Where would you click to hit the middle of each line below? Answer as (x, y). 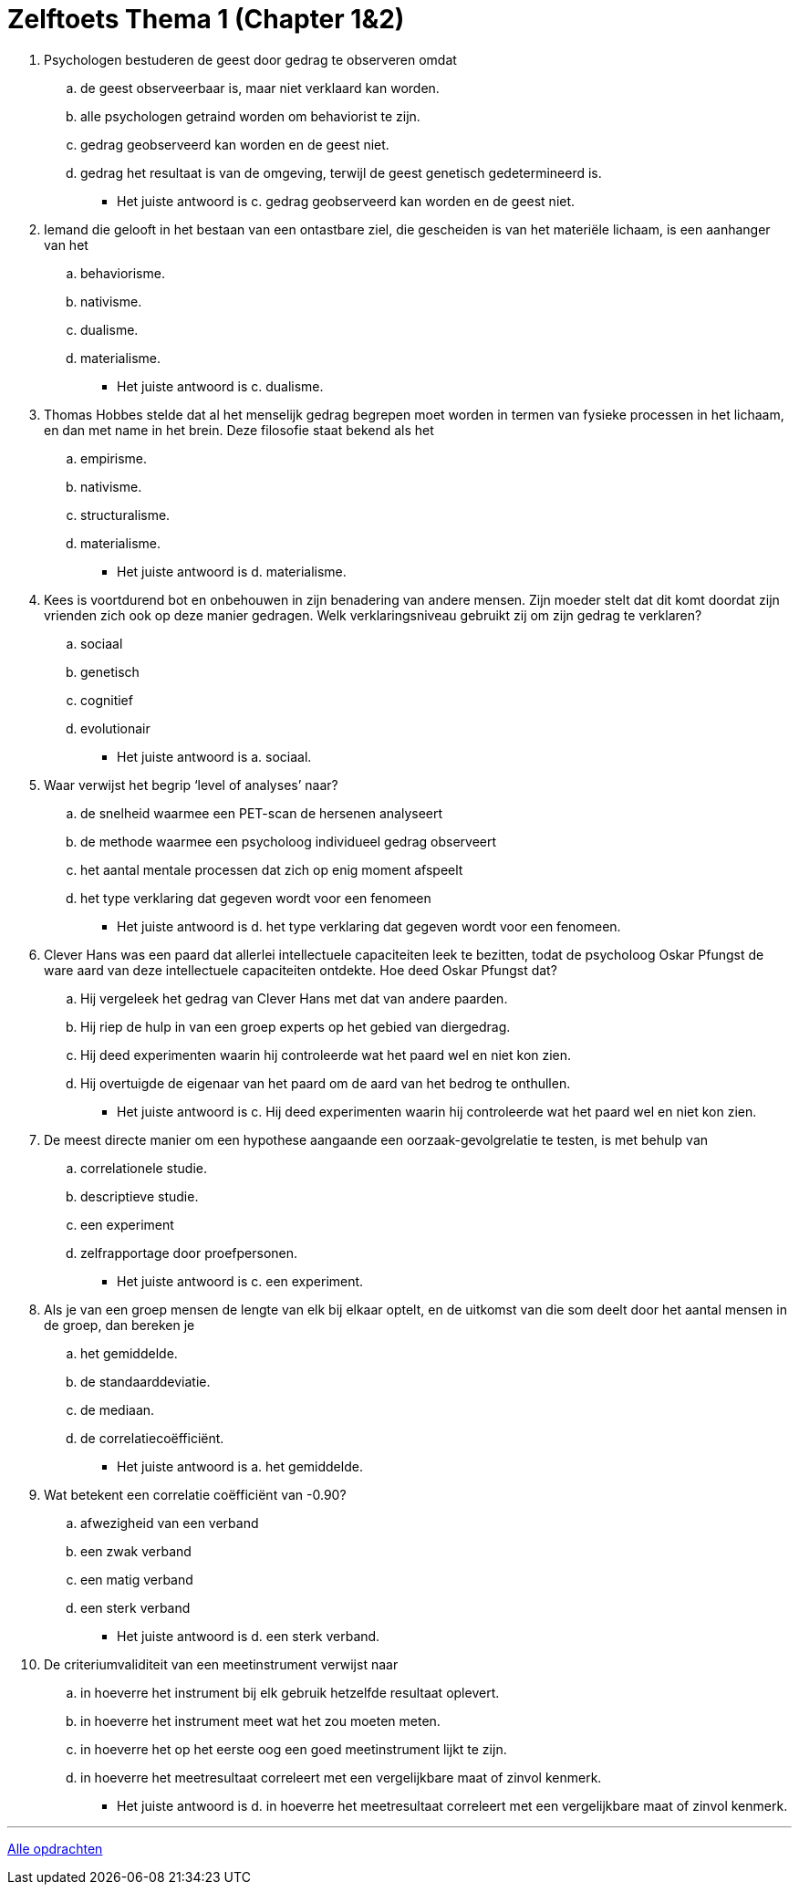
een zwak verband (136, 1551)
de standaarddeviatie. (145, 1381)
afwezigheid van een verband (170, 1523)
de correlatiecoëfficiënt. (152, 1438)
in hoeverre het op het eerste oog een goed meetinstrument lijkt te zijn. (294, 1749)
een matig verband (137, 1579)
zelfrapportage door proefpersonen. (189, 1253)
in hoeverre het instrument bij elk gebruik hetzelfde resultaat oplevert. (290, 1692)
